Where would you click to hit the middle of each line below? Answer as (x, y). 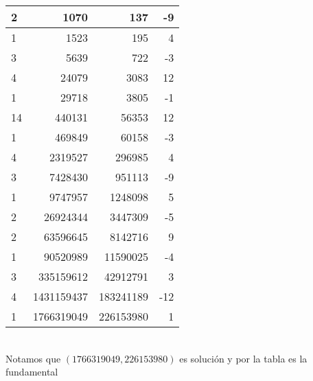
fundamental (32, 372)
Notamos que (33, 358)
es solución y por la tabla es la (243, 358)
